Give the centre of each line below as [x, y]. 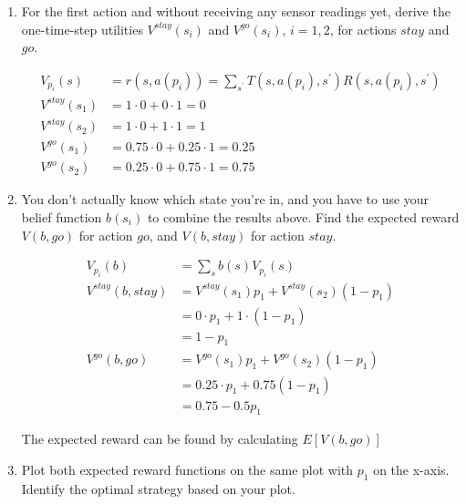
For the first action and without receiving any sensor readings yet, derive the [236, 11]
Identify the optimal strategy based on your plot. [158, 488]
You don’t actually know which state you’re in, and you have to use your [225, 199]
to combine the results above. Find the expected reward [303, 216]
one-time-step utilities [82, 29]
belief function [62, 216]
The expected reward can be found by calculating [160, 439]
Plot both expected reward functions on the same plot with [187, 469]
